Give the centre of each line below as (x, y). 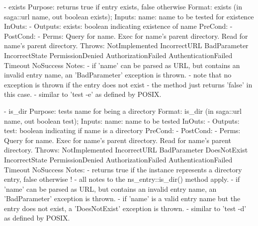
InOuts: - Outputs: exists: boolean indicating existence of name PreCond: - (118, 26)
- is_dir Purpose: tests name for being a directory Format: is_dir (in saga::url (123, 111)
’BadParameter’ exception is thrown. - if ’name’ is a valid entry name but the (122, 198)
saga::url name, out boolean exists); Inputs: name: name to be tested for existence (129, 16)
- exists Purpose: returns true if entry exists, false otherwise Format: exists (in (123, 6)
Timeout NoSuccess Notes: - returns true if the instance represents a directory (123, 169)
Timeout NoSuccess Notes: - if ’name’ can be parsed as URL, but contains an (122, 65)
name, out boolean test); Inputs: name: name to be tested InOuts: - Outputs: (122, 120)
